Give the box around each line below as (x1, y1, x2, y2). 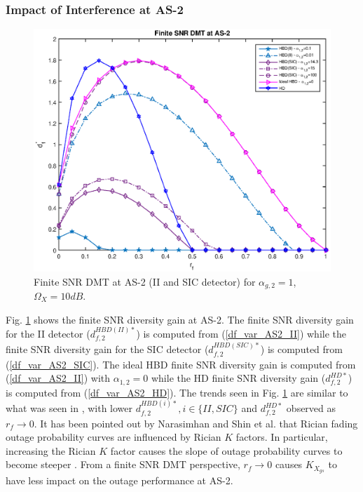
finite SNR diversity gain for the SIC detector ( (6, 342, 209, 357)
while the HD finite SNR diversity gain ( (151, 371, 326, 385)
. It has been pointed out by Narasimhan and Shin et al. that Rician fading (34, 415, 358, 430)
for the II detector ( (6, 326, 90, 341)
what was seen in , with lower (6, 401, 133, 415)
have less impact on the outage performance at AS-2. (6, 473, 233, 488)
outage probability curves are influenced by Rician (6, 430, 221, 444)
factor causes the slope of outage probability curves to (110, 443, 343, 458)
